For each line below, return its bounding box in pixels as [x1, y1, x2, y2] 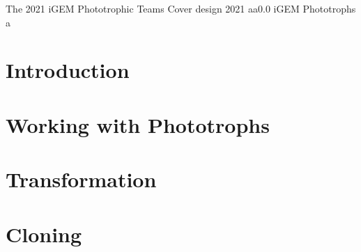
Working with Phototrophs [6, 110, 270, 139]
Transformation [6, 165, 157, 194]
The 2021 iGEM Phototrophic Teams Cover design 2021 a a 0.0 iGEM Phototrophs [6, 1, 356, 15]
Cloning [6, 219, 82, 248]
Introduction [6, 56, 130, 84]
